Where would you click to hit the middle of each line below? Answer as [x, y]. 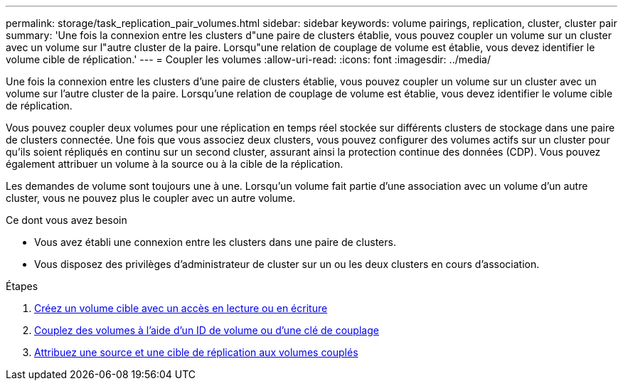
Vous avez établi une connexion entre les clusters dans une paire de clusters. [215, 242]
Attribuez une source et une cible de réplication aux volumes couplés [196, 352]
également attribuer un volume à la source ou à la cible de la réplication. [175, 164]
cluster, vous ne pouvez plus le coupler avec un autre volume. [151, 198]
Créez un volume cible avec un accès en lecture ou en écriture [181, 308]
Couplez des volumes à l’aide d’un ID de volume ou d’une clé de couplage [207, 330]
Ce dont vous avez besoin [66, 220]
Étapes [22, 286]
